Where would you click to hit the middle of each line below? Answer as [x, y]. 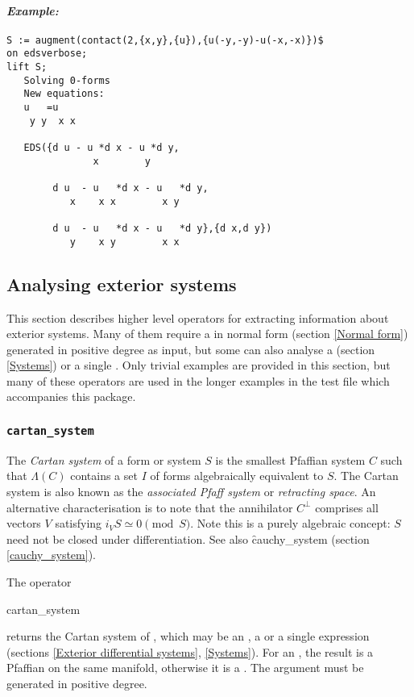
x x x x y [124, 201]
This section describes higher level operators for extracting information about [198, 317]
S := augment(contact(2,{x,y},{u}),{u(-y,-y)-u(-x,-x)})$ [165, 40]
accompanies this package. [71, 396]
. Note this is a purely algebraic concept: [290, 523]
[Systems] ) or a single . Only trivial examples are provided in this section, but [199, 365]
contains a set [104, 476]
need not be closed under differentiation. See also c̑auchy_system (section [188, 538]
